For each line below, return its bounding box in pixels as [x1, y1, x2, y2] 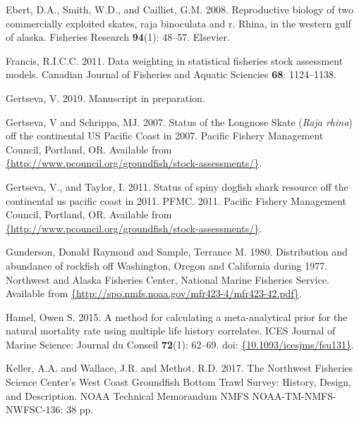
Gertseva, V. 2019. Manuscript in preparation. [6, 90, 205, 105]
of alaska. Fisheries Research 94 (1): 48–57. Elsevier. [6, 30, 230, 44]
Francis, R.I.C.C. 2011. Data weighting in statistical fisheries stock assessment [6, 53, 343, 68]
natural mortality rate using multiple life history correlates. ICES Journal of [6, 323, 336, 338]
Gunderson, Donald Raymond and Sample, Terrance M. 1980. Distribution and [6, 244, 348, 259]
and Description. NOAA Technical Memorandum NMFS [6, 388, 249, 403]
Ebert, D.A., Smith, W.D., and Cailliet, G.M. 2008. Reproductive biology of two [6, 2, 353, 16]
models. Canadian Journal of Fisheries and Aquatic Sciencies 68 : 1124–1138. [6, 67, 336, 82]
